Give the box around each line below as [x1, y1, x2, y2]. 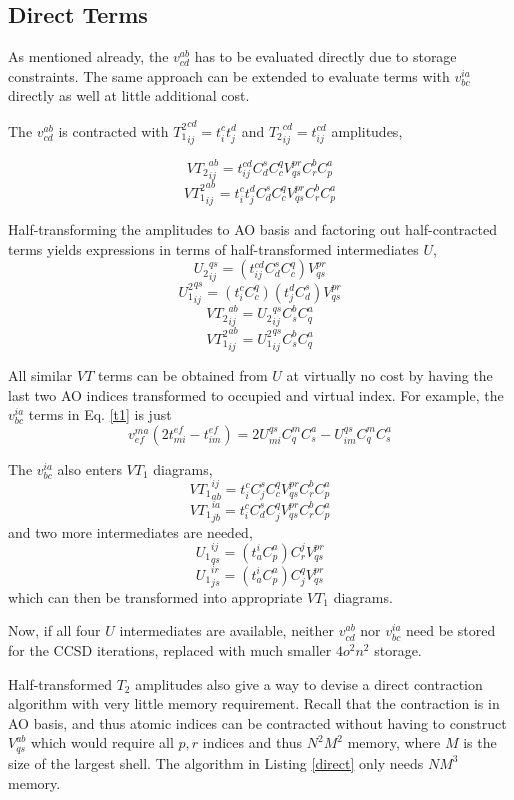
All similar [8, 364, 73, 385]
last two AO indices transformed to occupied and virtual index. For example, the [8, 384, 504, 405]
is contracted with [58, 120, 169, 141]
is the [463, 732, 497, 753]
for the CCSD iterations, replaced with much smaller [8, 640, 332, 661]
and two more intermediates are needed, [8, 521, 253, 542]
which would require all [31, 732, 174, 753]
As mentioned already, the [8, 46, 169, 67]
